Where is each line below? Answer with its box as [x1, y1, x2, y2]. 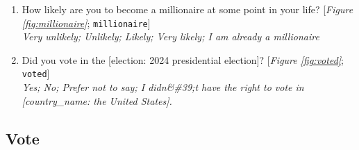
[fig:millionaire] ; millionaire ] [22, 15, 151, 30]
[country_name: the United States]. [22, 93, 172, 108]
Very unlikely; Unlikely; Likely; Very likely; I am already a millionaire [22, 29, 319, 44]
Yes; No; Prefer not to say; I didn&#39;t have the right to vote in [22, 80, 304, 94]
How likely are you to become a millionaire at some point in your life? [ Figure [22, 2, 353, 16]
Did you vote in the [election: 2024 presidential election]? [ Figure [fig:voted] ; [22, 52, 344, 67]
